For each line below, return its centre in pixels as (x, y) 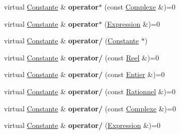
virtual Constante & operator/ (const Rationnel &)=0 (90, 91)
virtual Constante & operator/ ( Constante (72, 41)
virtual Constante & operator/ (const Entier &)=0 (84, 74)
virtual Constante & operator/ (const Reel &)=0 (82, 57)
